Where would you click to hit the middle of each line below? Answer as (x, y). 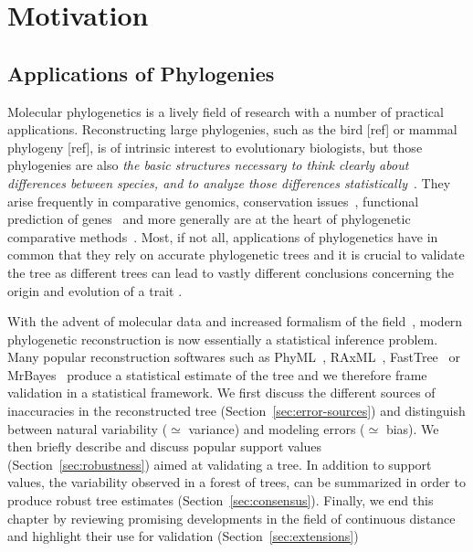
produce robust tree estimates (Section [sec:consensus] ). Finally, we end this (221, 500)
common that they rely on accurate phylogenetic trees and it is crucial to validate (236, 255)
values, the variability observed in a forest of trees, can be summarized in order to (236, 482)
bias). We (412, 428)
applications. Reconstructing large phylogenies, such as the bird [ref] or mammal (232, 129)
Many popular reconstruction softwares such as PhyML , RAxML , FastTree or (234, 357)
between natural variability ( (88, 428)
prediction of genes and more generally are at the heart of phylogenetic (209, 219)
